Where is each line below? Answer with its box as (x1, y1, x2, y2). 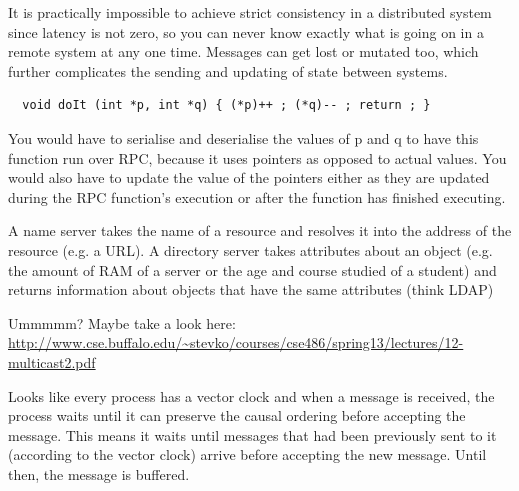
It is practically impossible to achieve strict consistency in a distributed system (8, 2, 492, 22)
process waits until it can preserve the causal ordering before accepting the (8, 405, 466, 426)
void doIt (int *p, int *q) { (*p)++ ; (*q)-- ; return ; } (22, 98, 431, 113)
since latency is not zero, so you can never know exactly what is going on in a (8, 21, 484, 42)
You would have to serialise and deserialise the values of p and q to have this (8, 127, 479, 148)
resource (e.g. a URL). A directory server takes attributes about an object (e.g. (8, 239, 493, 260)
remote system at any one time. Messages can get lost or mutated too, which (8, 41, 479, 62)
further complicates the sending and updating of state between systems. (8, 60, 448, 81)
